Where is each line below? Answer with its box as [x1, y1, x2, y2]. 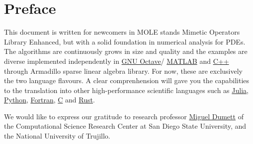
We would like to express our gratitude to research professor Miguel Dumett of [4, 111, 244, 121]
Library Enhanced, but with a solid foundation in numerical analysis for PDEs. [4, 36, 246, 47]
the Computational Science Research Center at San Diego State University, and [4, 121, 247, 131]
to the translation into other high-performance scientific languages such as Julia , [4, 85, 249, 95]
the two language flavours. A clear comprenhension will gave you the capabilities [4, 75, 250, 86]
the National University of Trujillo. [4, 131, 110, 141]
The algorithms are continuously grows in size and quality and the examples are [4, 46, 248, 56]
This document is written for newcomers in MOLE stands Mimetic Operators [4, 27, 240, 37]
